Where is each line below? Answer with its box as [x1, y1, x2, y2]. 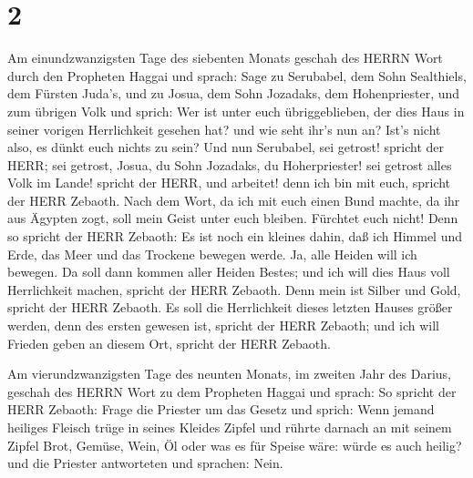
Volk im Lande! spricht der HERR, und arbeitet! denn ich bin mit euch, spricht [7, 173, 451, 192]
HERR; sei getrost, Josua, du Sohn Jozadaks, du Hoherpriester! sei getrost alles [7, 155, 452, 174]
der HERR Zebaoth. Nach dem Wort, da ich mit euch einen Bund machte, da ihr [7, 190, 460, 209]
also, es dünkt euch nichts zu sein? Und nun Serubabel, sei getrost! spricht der [7, 137, 445, 157]
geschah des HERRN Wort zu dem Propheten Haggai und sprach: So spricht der [7, 381, 457, 401]
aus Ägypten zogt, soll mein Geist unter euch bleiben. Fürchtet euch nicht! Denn [7, 208, 458, 228]
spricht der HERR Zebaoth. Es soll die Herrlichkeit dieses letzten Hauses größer [7, 298, 453, 317]
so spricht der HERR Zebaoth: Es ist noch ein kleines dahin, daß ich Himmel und [7, 227, 463, 246]
